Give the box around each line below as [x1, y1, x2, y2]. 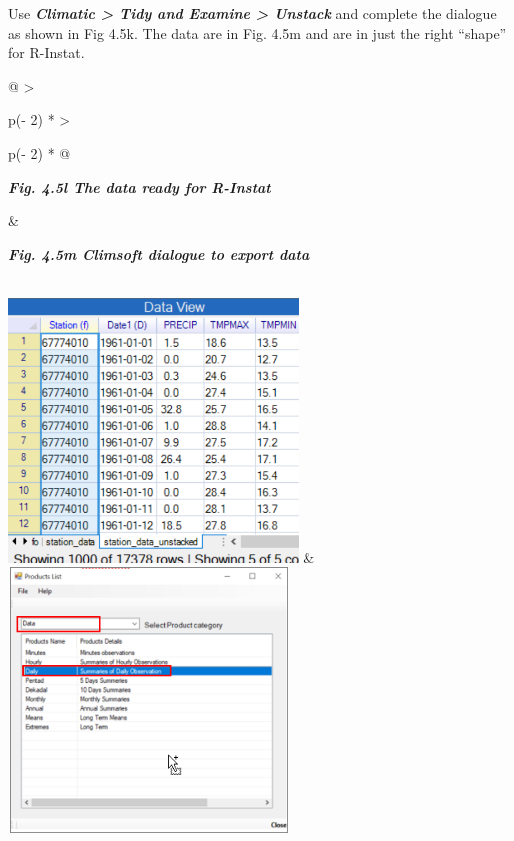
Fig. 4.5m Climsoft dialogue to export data [8, 243, 310, 264]
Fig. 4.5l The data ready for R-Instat [8, 176, 271, 197]
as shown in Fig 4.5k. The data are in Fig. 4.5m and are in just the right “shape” [8, 22, 507, 43]
